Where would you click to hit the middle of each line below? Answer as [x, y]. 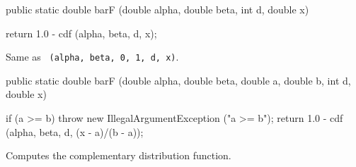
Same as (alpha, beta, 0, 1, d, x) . [92, 57]
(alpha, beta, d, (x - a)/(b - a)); [75, 131]
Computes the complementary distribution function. [119, 155]
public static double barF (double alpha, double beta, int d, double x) [157, 9]
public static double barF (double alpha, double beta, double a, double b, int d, [178, 80]
